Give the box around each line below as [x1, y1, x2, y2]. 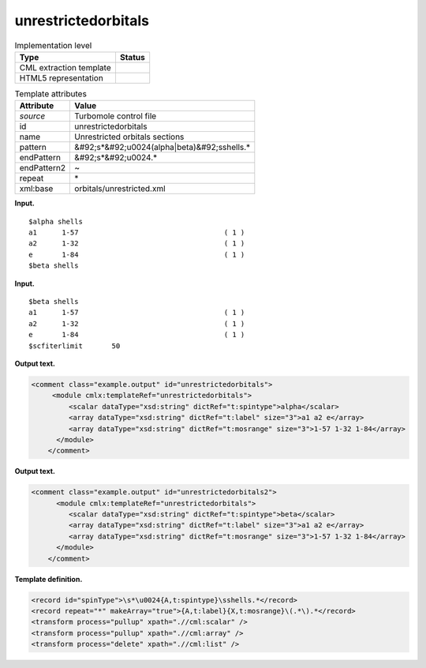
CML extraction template [19, 62, 111, 73]
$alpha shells [28, 217, 83, 226]
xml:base [19, 183, 54, 194]
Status [119, 51, 145, 62]
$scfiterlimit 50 [28, 341, 121, 351]
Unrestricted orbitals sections [74, 131, 185, 142]
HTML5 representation [19, 72, 104, 83]
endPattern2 [19, 163, 66, 174]
